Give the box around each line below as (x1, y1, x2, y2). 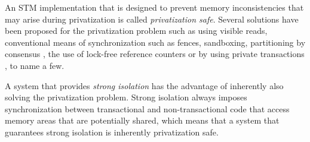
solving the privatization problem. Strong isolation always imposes (5, 91, 247, 103)
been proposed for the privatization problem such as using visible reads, (5, 24, 268, 37)
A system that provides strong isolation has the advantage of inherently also (5, 79, 284, 91)
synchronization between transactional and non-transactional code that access (5, 102, 290, 115)
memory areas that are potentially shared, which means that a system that (5, 114, 280, 127)
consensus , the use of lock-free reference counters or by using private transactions (5, 48, 305, 60)
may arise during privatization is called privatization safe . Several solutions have (5, 12, 299, 25)
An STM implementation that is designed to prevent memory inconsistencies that (5, 1, 304, 13)
